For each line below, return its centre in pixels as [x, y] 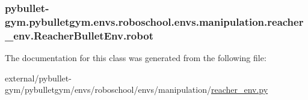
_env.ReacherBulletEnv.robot [79, 35]
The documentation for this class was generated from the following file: [136, 58]
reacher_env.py [239, 90]
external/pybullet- [38, 78]
